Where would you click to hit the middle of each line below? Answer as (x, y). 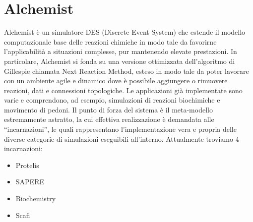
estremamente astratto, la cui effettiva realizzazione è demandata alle (109, 119)
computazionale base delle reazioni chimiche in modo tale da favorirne (110, 41)
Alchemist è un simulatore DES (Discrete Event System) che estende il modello (125, 32)
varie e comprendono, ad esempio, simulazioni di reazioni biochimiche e (112, 100)
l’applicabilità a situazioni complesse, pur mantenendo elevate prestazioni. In (121, 51)
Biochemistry (36, 198)
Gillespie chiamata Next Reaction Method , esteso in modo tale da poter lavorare (126, 71)
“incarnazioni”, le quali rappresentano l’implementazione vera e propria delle (120, 129)
